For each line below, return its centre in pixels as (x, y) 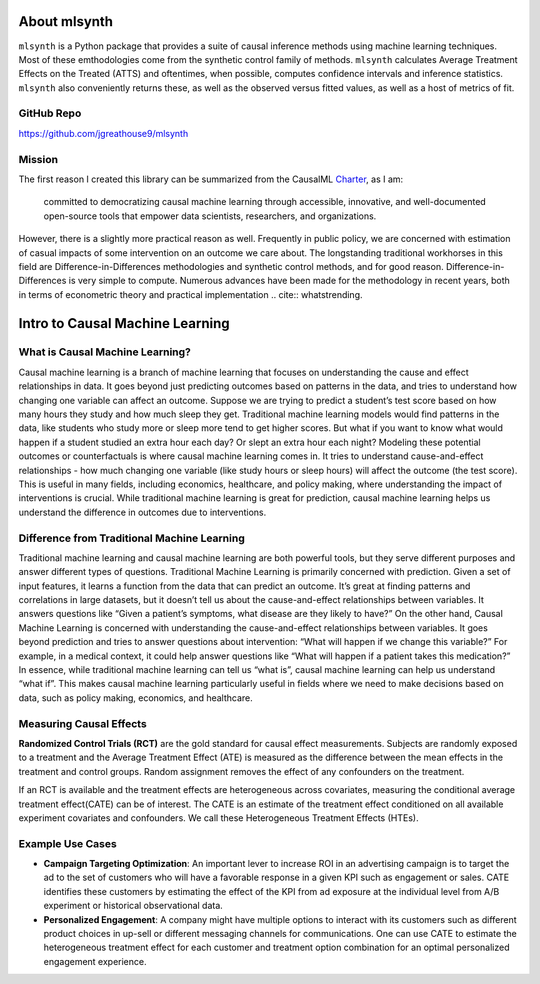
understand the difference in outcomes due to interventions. (142, 512)
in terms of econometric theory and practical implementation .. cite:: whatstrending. (191, 294)
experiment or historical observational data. (133, 906)
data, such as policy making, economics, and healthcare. (136, 697)
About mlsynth (66, 21)
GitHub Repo (50, 113)
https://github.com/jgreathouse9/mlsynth (103, 133)
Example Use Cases (67, 843)
